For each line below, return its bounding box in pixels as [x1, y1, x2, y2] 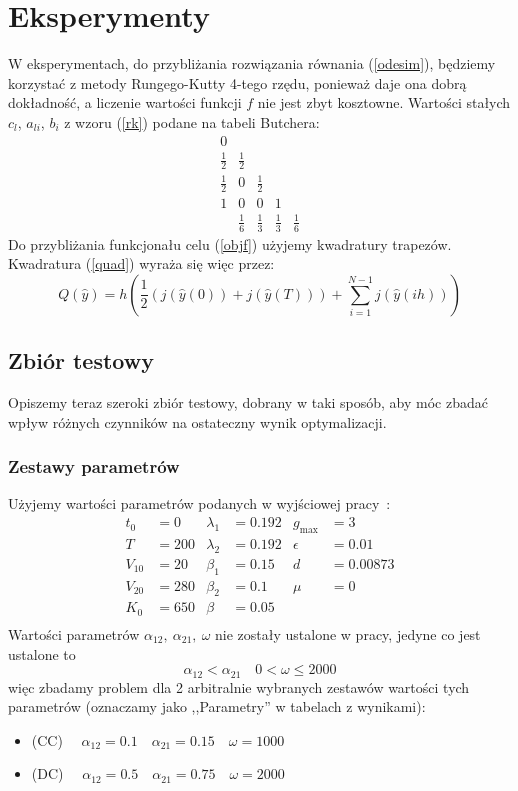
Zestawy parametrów [8, 454, 180, 479]
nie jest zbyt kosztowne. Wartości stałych [257, 92, 511, 113]
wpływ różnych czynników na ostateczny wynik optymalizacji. [8, 411, 387, 432]
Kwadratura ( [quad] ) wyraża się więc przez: [8, 253, 275, 274]
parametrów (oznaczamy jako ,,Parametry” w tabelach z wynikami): [8, 696, 426, 717]
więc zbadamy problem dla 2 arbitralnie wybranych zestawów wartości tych [8, 676, 470, 697]
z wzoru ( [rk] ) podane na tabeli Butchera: [64, 111, 320, 132]
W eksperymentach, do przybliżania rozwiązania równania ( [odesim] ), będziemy [8, 53, 496, 74]
